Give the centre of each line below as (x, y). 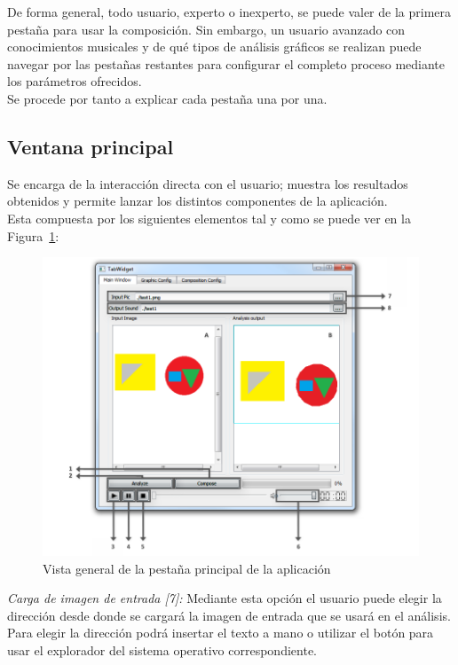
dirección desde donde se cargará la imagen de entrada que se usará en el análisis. (229, 615)
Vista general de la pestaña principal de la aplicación (187, 568)
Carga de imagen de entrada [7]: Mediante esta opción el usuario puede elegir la (225, 598)
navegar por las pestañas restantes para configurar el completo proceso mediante (226, 63)
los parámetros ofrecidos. (75, 81)
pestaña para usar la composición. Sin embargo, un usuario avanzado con (206, 29)
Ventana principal (91, 146)
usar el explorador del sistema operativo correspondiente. (162, 649)
